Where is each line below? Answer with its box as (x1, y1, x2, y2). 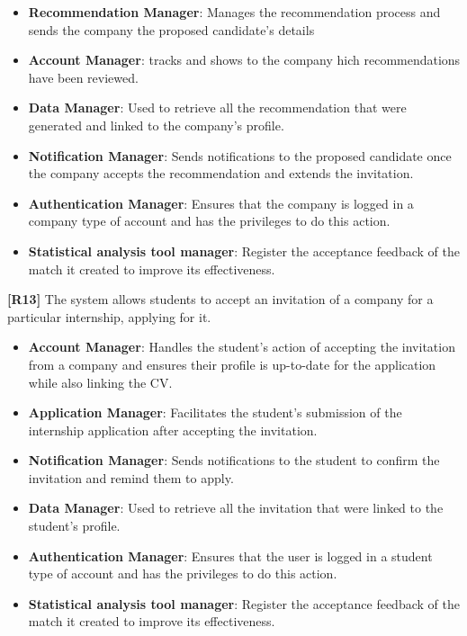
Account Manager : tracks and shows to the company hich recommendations (28, 50, 461, 69)
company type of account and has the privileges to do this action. (28, 211, 391, 230)
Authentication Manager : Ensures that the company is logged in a (28, 193, 414, 212)
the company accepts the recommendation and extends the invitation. (28, 164, 414, 183)
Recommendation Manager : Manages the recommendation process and (28, 3, 441, 21)
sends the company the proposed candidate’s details (28, 20, 315, 39)
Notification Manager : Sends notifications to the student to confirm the (28, 451, 440, 470)
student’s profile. (28, 516, 121, 535)
